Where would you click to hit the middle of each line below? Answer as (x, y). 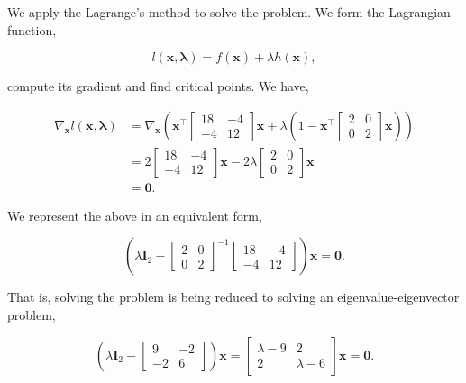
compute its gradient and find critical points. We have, (158, 86)
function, (32, 29)
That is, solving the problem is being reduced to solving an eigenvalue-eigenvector (233, 297)
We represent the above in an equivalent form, (135, 215)
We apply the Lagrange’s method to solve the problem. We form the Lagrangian (229, 12)
